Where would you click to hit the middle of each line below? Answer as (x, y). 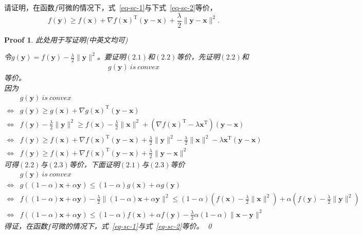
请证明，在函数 (29, 7)
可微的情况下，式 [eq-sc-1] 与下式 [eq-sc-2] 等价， (137, 7)
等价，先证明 (198, 57)
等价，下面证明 (94, 164)
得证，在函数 (26, 226)
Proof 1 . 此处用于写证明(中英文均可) (66, 39)
